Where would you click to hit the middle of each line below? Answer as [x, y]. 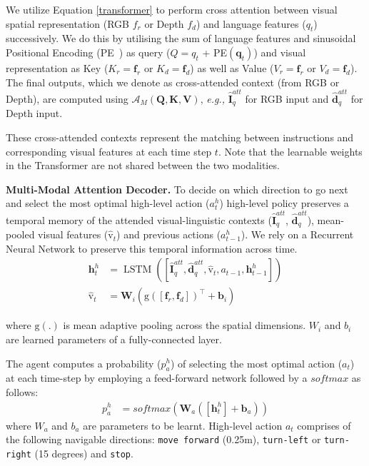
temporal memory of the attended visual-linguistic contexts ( [139, 219]
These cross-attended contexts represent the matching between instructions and [180, 137]
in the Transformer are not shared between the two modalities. [143, 165]
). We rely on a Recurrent [297, 234]
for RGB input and [287, 98]
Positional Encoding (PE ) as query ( [88, 52]
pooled [20, 234]
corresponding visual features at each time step [109, 151]
